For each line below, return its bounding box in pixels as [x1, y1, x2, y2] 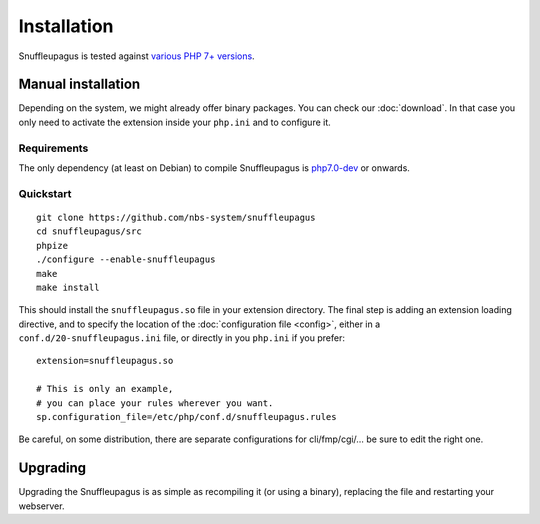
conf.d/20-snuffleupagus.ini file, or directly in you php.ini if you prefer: [18, 332, 345, 344]
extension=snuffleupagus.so [36, 355, 174, 367]
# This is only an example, [36, 383, 174, 395]
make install [36, 281, 100, 293]
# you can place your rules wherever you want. [36, 397, 274, 409]
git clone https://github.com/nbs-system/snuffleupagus [36, 211, 316, 223]
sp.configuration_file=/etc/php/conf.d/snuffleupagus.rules [36, 411, 337, 423]
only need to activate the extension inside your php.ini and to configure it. [18, 116, 332, 128]
